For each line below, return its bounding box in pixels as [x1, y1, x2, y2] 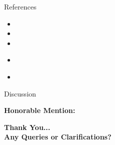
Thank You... [4, 121, 50, 132]
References [4, 1, 37, 11]
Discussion [4, 88, 36, 98]
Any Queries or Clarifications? [4, 131, 111, 142]
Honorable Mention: [4, 105, 75, 115]
